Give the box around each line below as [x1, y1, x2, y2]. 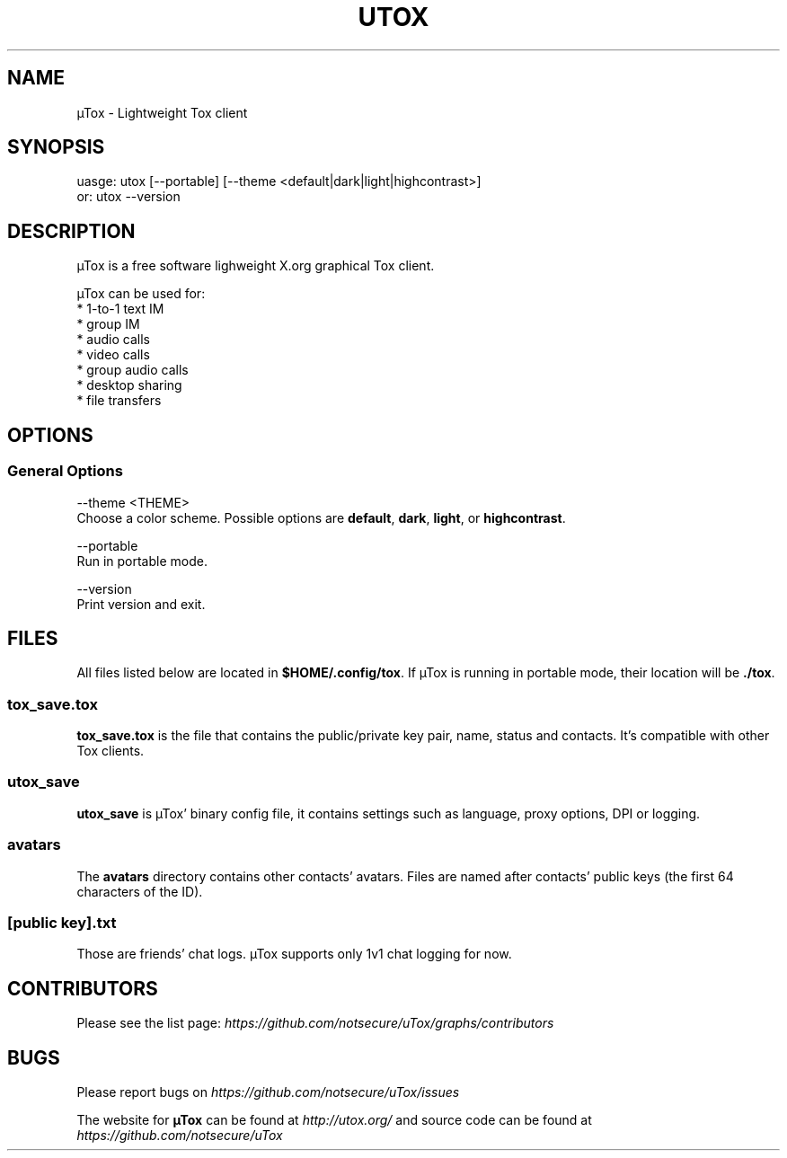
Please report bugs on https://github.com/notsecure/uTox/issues [76, 1084, 460, 1101]
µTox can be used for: [76, 286, 206, 302]
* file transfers [76, 393, 162, 409]
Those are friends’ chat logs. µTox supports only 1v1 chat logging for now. [76, 946, 512, 962]
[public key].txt [7, 913, 117, 932]
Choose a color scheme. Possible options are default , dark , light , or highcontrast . [76, 509, 566, 526]
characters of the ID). [76, 883, 203, 899]
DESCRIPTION [7, 219, 136, 243]
